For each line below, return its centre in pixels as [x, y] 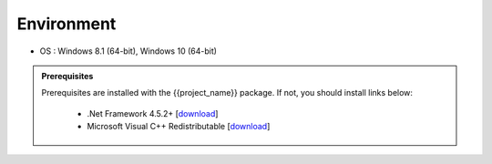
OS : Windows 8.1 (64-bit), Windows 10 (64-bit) [128, 51]
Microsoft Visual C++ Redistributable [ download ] [179, 127]
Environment [67, 24]
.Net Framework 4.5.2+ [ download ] [153, 113]
